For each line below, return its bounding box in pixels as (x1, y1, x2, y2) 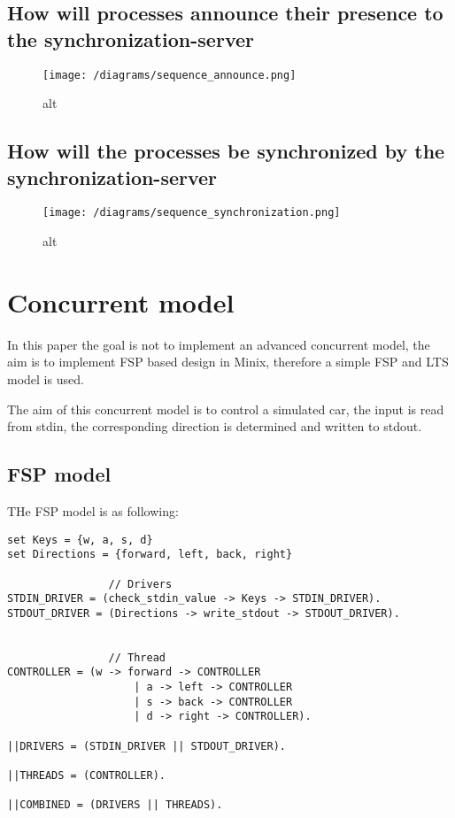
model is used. (7, 370, 84, 388)
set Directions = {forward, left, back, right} (7, 548, 293, 561)
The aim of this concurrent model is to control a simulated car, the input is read (7, 399, 444, 418)
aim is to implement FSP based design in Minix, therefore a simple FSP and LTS (7, 352, 449, 371)
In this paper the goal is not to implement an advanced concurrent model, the (7, 335, 430, 353)
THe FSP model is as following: (7, 501, 179, 520)
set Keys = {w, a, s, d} (7, 533, 153, 546)
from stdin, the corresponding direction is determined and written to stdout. (7, 417, 422, 436)
